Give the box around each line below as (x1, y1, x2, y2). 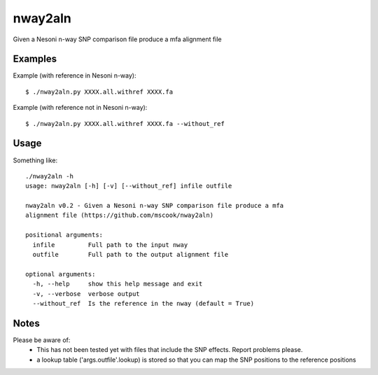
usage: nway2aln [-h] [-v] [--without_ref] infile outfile (25, 182, 232, 190)
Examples (13, 53, 57, 65)
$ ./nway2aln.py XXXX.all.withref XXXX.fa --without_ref (25, 120, 225, 127)
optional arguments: (25, 270, 96, 278)
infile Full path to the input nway (32, 241, 188, 248)
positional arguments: (25, 231, 104, 239)
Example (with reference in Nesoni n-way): (13, 71, 136, 80)
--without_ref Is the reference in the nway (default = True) (32, 299, 255, 307)
